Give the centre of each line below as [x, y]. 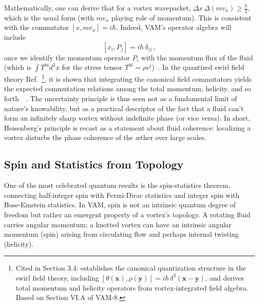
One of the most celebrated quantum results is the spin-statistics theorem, [117, 185]
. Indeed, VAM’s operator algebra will [174, 27]
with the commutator [37, 27]
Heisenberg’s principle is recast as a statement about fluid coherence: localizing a [128, 127]
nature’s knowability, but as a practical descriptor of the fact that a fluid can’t [124, 108]
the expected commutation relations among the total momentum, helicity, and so [128, 88]
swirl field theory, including [57, 277]
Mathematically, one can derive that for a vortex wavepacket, [97, 7]
